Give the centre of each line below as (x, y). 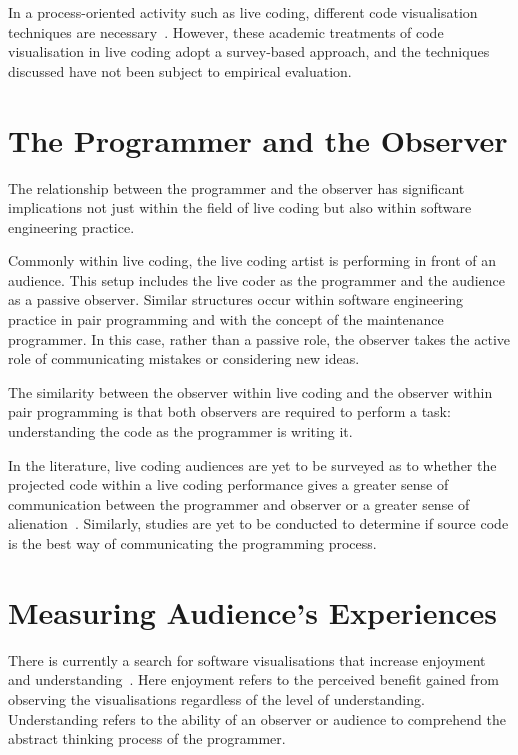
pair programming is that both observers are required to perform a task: (229, 411)
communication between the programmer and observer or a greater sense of (239, 503)
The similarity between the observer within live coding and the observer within (250, 391)
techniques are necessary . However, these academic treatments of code (226, 31)
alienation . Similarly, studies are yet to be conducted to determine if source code (258, 523)
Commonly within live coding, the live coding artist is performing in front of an (252, 260)
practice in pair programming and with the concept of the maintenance (226, 319)
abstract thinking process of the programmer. (147, 738)
